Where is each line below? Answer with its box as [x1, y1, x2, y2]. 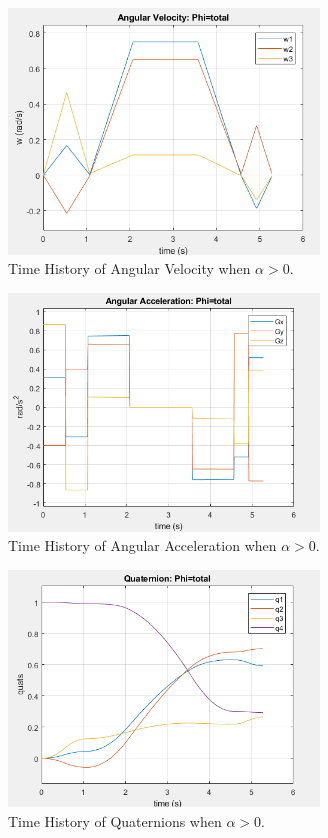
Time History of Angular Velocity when [8, 258, 251, 279]
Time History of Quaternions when [8, 811, 222, 832]
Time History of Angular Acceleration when [8, 535, 277, 556]
